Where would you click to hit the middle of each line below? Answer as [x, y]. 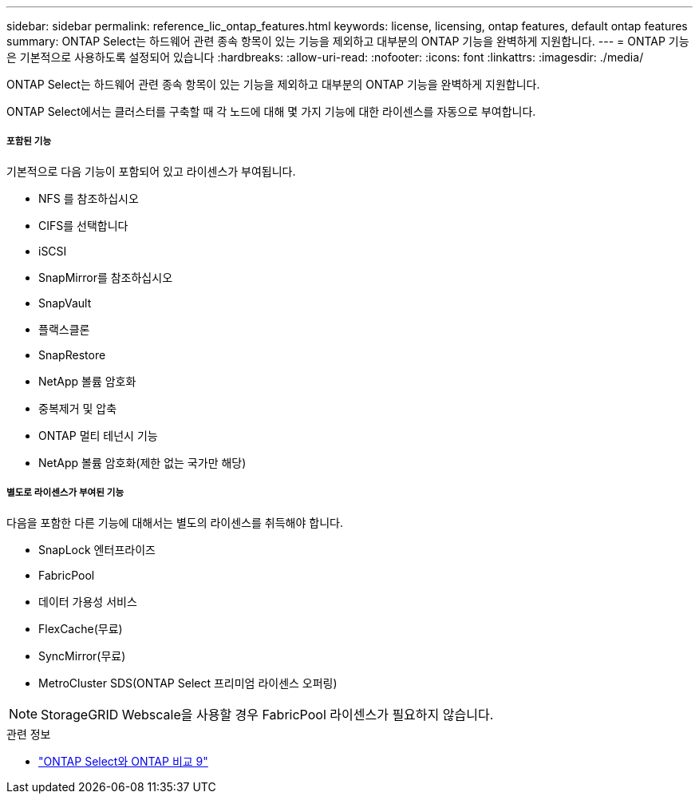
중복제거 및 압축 [78, 408]
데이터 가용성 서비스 [88, 601]
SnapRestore [72, 354]
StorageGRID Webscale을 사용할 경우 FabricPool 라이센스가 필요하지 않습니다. [267, 714]
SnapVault [65, 303]
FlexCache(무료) [81, 628]
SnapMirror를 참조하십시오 [106, 277]
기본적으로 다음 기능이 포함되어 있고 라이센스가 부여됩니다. [151, 171]
